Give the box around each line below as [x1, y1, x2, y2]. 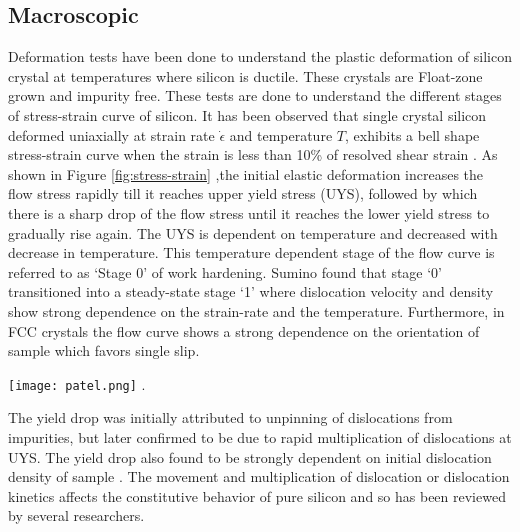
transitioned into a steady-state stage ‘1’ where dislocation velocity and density [8, 281, 494, 302]
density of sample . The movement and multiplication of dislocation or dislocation [8, 466, 510, 487]
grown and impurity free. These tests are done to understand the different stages [8, 85, 502, 106]
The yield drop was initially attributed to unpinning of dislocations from [8, 407, 453, 428]
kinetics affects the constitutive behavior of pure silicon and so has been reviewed [8, 485, 506, 506]
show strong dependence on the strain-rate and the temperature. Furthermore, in [8, 300, 505, 321]
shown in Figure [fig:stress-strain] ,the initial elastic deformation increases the [8, 163, 484, 184]
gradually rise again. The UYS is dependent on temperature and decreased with [8, 222, 498, 243]
